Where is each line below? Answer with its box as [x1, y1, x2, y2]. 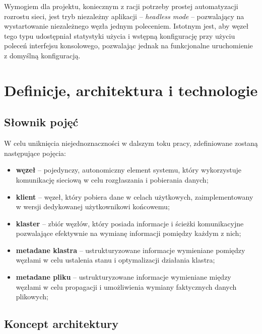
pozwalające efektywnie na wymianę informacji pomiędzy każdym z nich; [16, 228, 241, 238]
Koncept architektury [4, 316, 118, 331]
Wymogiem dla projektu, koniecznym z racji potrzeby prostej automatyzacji [4, 1, 238, 11]
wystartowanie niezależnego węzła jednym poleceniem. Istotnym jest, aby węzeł [4, 21, 249, 31]
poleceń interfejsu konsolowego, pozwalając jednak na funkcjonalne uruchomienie [4, 40, 253, 51]
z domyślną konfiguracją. [4, 50, 81, 60]
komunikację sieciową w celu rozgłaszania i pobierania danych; [16, 174, 209, 185]
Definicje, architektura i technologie [4, 79, 258, 100]
